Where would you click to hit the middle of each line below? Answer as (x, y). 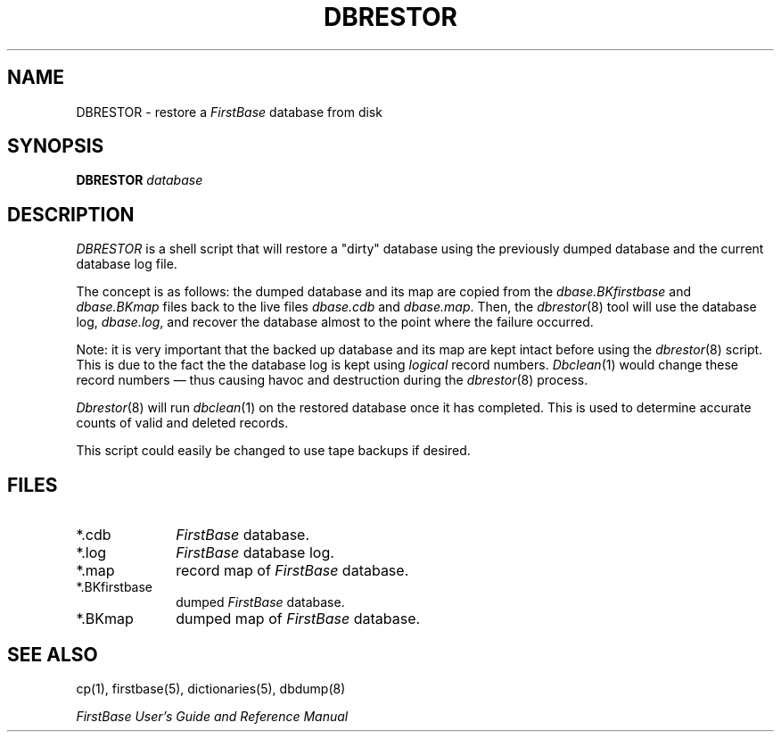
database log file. (127, 264)
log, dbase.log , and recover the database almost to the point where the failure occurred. (335, 322)
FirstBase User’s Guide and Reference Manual (212, 716)
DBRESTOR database (140, 180)
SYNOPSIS (56, 146)
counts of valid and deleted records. (182, 423)
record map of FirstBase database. (292, 571)
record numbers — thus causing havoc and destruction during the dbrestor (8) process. (332, 380)
